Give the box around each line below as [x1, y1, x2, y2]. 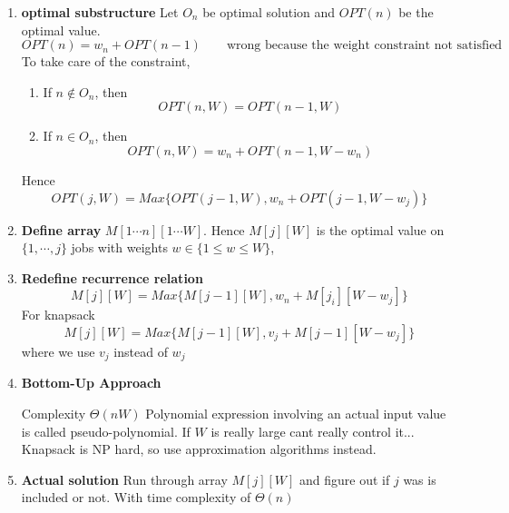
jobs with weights [71, 238, 168, 257]
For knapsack [21, 305, 95, 324]
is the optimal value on [316, 220, 445, 239]
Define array [21, 220, 102, 239]
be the [398, 3, 434, 21]
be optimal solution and [202, 3, 336, 21]
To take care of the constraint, [21, 52, 191, 71]
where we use [21, 341, 95, 360]
